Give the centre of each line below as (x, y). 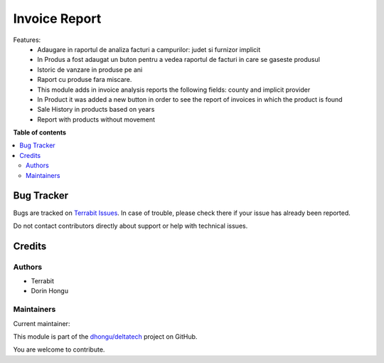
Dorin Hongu (50, 291)
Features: (27, 40)
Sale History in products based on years (96, 110)
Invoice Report (57, 19)
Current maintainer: (42, 323)
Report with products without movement (96, 119)
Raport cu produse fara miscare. (85, 80)
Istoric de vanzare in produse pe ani (90, 69)
